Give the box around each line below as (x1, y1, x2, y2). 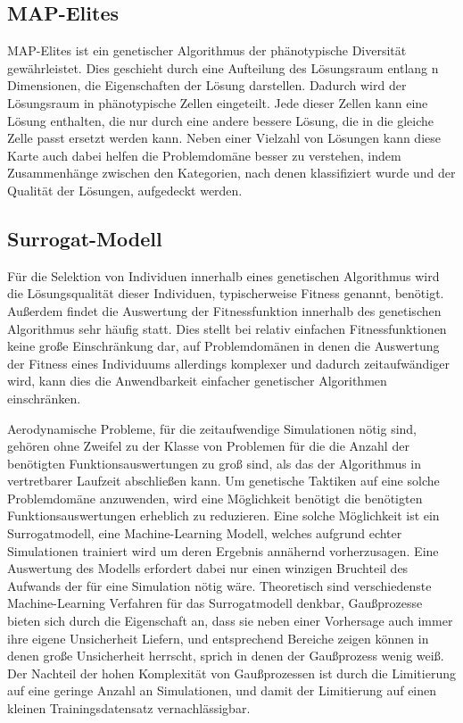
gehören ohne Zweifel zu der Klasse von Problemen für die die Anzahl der (7, 436, 409, 455)
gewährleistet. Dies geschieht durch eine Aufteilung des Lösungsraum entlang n (7, 58, 439, 77)
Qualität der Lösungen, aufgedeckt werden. (7, 180, 243, 199)
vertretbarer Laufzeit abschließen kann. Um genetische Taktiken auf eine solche (7, 471, 440, 490)
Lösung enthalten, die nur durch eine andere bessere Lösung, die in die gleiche (7, 111, 434, 129)
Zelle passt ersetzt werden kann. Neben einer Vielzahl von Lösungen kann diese (7, 129, 441, 147)
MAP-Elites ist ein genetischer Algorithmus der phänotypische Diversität (7, 41, 407, 60)
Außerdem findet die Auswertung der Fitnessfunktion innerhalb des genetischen (7, 301, 442, 320)
